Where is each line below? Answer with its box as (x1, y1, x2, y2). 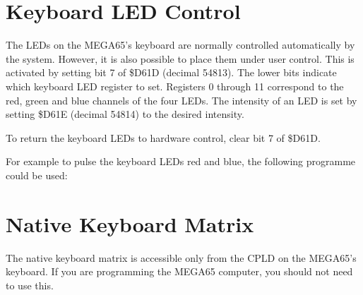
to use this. (6, 277, 54, 292)
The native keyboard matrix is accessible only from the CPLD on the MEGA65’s (6, 250, 357, 265)
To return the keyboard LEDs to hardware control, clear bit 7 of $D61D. (6, 130, 321, 145)
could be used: (6, 167, 68, 182)
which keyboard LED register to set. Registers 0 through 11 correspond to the (6, 78, 344, 93)
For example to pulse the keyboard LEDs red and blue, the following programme (6, 154, 356, 169)
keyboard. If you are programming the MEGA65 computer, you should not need (6, 264, 353, 279)
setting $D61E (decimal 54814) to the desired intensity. (6, 107, 244, 121)
